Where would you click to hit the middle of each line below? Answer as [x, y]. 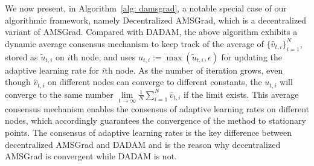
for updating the [252, 56]
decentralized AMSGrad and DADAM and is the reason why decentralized [143, 144]
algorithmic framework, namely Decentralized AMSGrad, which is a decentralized [156, 20]
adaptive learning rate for [52, 70]
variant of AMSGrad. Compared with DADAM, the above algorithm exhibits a [151, 32]
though [18, 82]
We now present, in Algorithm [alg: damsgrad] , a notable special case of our [146, 8]
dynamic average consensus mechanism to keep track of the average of [134, 43]
